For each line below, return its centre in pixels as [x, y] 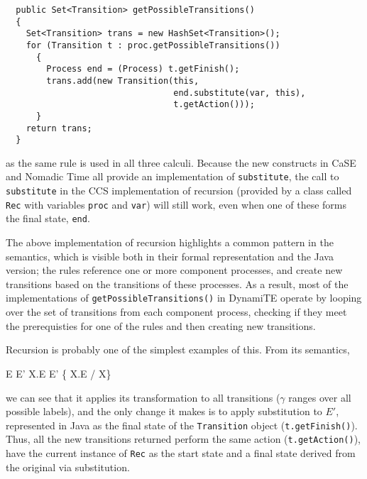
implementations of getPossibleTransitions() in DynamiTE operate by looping [184, 298]
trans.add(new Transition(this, [123, 81]
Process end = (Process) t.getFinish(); [143, 69]
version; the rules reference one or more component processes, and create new [174, 270]
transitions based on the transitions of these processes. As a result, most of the [177, 283]
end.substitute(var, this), [240, 93]
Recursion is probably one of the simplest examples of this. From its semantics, [178, 349]
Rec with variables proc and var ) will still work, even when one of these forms [176, 204]
